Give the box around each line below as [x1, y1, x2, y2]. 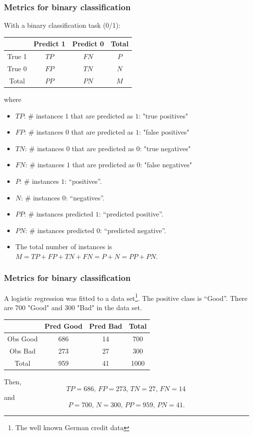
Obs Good [7, 333, 38, 343]
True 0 [7, 63, 27, 73]
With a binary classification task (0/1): [4, 20, 121, 30]
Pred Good [44, 321, 83, 331]
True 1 [7, 51, 27, 61]
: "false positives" [139, 127, 190, 137]
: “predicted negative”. [100, 225, 166, 235]
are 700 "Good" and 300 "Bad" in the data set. [4, 302, 142, 312]
